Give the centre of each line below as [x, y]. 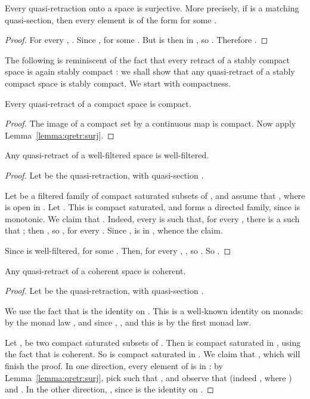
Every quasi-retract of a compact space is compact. [98, 103]
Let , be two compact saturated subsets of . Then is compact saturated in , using [153, 342]
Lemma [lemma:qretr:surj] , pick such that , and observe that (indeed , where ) [148, 377]
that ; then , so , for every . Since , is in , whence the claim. [114, 230]
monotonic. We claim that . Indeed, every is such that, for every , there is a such [152, 218]
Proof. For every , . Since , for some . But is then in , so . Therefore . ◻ [137, 40]
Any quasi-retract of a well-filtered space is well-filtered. [107, 155]
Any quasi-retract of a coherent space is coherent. [95, 270]
